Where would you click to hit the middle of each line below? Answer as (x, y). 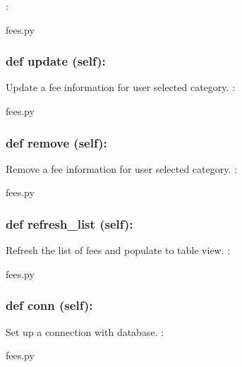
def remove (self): (56, 142)
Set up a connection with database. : (85, 331)
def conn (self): (49, 305)
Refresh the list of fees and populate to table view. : (118, 250)
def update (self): (56, 61)
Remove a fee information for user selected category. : (121, 168)
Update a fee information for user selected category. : (121, 87)
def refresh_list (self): (69, 223)
